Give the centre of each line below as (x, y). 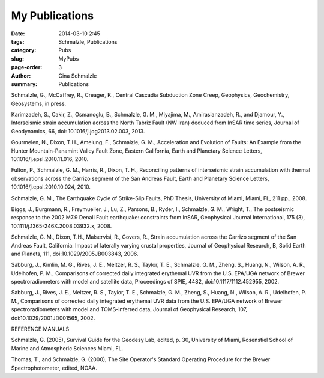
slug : (17, 59)
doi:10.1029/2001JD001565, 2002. (53, 318)
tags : (18, 41)
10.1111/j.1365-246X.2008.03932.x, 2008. (61, 226)
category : (24, 50)
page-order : (27, 67)
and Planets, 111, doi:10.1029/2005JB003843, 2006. (75, 254)
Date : (18, 34)
